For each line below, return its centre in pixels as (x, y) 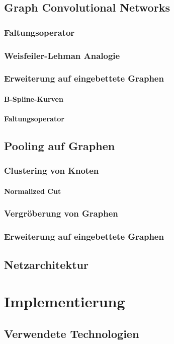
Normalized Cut (33, 191)
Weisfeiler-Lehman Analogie (62, 55)
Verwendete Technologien (72, 333)
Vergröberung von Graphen (61, 213)
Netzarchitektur (46, 264)
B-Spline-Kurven (34, 98)
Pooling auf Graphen (60, 146)
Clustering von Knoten (52, 170)
